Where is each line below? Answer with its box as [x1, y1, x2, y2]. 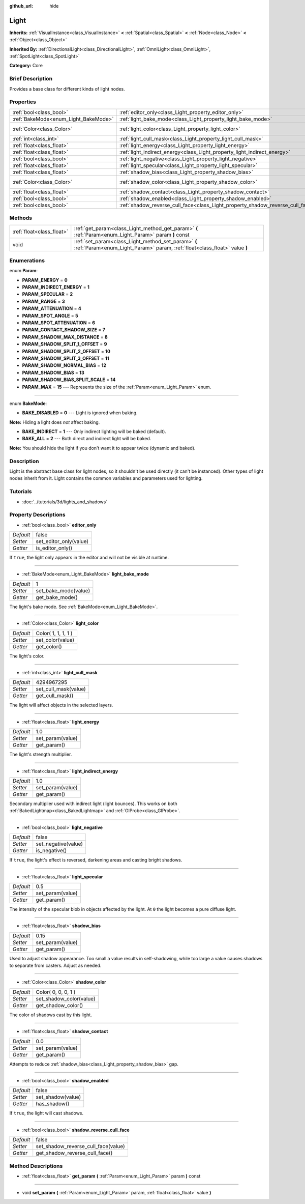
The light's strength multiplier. [9, 751, 72, 758]
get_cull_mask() [36, 692, 74, 699]
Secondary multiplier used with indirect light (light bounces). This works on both [9, 800, 177, 807]
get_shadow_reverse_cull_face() [36, 1150, 113, 1157]
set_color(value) [36, 636, 75, 643]
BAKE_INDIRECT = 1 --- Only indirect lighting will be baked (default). [22, 428, 166, 435]
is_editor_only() [36, 544, 73, 552]
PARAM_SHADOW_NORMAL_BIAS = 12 [22, 362, 107, 368]
